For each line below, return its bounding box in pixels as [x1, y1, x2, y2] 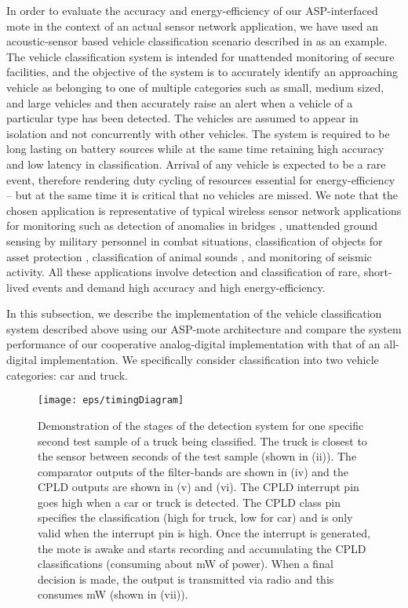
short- [363, 264, 392, 280]
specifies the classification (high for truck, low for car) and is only [38, 509, 353, 526]
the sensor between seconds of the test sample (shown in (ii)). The [38, 448, 357, 464]
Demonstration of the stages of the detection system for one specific [38, 417, 364, 433]
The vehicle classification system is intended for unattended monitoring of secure [6, 48, 395, 64]
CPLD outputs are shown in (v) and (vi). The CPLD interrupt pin [38, 479, 359, 495]
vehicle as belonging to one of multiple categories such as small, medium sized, [6, 78, 384, 95]
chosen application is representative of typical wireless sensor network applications [6, 202, 402, 218]
